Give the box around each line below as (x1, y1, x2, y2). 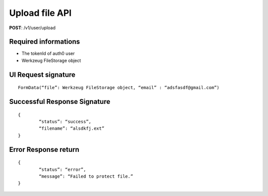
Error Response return (9, 145, 79, 153)
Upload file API (9, 7, 72, 18)
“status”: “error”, (39, 166, 86, 172)
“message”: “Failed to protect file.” (39, 174, 134, 179)
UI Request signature (9, 70, 75, 79)
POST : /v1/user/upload (9, 25, 56, 31)
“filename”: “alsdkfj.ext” (39, 126, 105, 131)
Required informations (9, 38, 80, 46)
